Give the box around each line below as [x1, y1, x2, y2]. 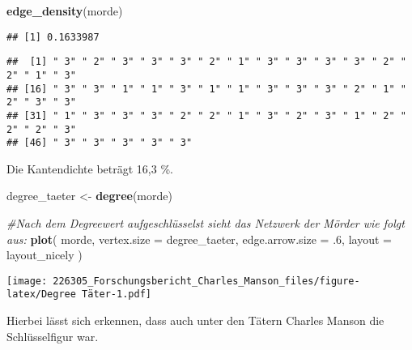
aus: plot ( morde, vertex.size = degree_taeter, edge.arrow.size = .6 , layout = [6, 230, 392, 247]
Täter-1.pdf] [82, 288, 151, 301]
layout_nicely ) [6, 246, 83, 263]
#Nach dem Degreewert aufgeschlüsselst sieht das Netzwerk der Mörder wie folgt [6, 215, 405, 232]
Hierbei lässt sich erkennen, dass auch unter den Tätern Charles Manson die [6, 312, 384, 329]
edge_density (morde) [6, 2, 123, 19]
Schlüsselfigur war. [6, 327, 99, 344]
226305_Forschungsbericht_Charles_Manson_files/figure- [53, 275, 360, 287]
